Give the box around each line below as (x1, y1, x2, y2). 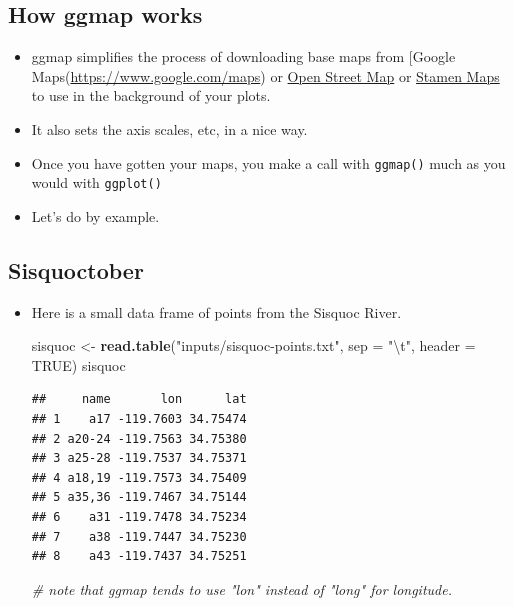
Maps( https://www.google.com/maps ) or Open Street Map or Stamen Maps (31, 65, 500, 86)
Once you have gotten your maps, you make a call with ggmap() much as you (31, 152, 506, 173)
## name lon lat (31, 392, 247, 407)
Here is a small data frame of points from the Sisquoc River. (31, 301, 402, 322)
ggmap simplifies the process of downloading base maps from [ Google (31, 46, 456, 67)
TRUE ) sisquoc (31, 354, 126, 375)
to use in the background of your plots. (31, 85, 271, 106)
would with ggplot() (31, 172, 162, 193)
